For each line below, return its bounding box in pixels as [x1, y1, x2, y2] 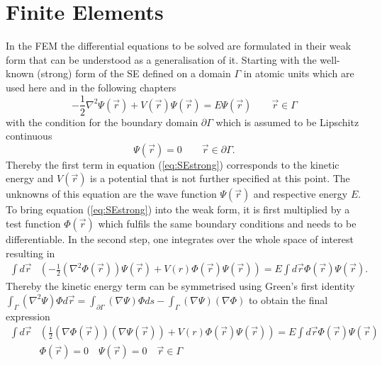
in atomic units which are [243, 66, 354, 81]
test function [6, 215, 61, 230]
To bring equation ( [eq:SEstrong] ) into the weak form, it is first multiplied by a [6, 202, 350, 217]
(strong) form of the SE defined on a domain [37, 66, 231, 81]
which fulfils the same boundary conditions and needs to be [98, 215, 356, 230]
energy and [6, 171, 54, 186]
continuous [6, 128, 52, 143]
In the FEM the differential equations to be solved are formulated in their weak [6, 38, 352, 53]
